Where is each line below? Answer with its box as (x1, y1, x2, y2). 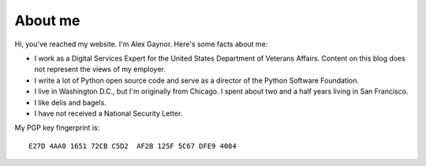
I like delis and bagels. (34, 98, 106, 107)
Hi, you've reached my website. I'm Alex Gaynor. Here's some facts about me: (14, 39, 268, 49)
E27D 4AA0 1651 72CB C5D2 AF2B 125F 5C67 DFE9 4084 (28, 142, 237, 150)
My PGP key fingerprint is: (14, 123, 100, 133)
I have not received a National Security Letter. (34, 109, 183, 118)
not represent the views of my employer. (34, 65, 166, 74)
